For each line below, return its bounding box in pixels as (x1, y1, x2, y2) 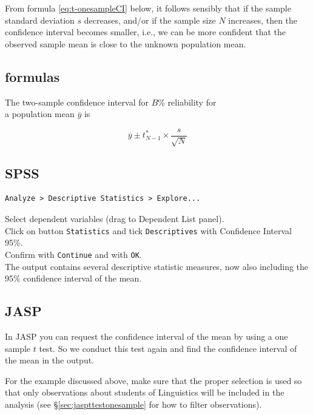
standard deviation (5, 13, 75, 26)
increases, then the (228, 13, 298, 26)
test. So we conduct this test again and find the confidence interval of (39, 342, 297, 354)
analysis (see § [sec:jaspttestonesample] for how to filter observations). (5, 397, 262, 410)
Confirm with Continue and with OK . (5, 248, 142, 260)
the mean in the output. (5, 354, 95, 366)
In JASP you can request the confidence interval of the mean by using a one (5, 329, 288, 342)
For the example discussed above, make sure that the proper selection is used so (5, 374, 302, 386)
